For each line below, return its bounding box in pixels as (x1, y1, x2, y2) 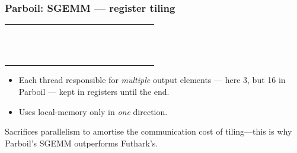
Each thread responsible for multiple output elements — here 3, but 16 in (18, 74, 286, 86)
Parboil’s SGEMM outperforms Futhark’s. (5, 136, 158, 149)
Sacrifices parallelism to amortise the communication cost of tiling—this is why (5, 125, 292, 138)
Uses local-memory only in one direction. (18, 105, 168, 117)
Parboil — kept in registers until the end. (18, 85, 170, 98)
